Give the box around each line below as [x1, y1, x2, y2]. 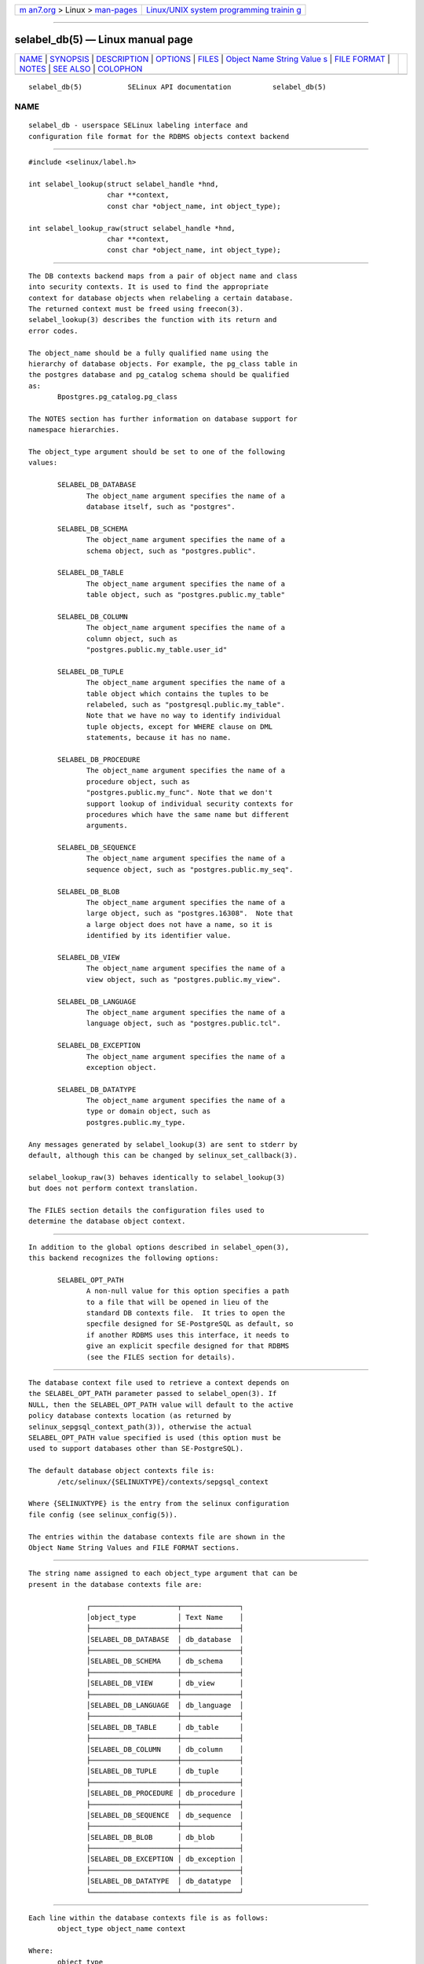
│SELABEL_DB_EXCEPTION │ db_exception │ [86, 1855, 244, 1863]
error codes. [28, 326, 79, 335]
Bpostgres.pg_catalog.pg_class [57, 393, 178, 401]
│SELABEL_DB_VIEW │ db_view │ [86, 1679, 244, 1688]
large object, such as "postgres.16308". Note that [86, 909, 294, 918]
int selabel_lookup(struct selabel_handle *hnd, [28, 180, 219, 189]
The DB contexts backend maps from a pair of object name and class [28, 271, 298, 280]
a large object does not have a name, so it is [86, 920, 273, 929]
